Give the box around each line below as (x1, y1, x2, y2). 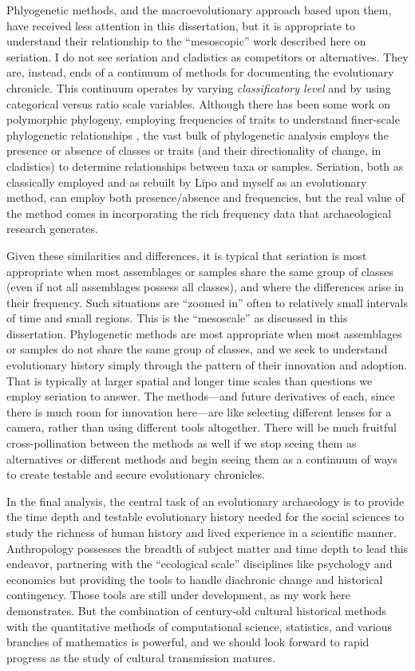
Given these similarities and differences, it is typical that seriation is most (6, 247, 367, 263)
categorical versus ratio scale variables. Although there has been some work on (6, 95, 390, 112)
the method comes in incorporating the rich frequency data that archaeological (6, 204, 392, 221)
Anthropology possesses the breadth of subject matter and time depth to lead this (6, 539, 409, 556)
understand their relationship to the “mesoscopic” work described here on (6, 33, 366, 49)
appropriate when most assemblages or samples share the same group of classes (6, 262, 393, 279)
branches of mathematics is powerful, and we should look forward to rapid (6, 634, 370, 650)
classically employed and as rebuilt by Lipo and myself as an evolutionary (6, 173, 367, 190)
